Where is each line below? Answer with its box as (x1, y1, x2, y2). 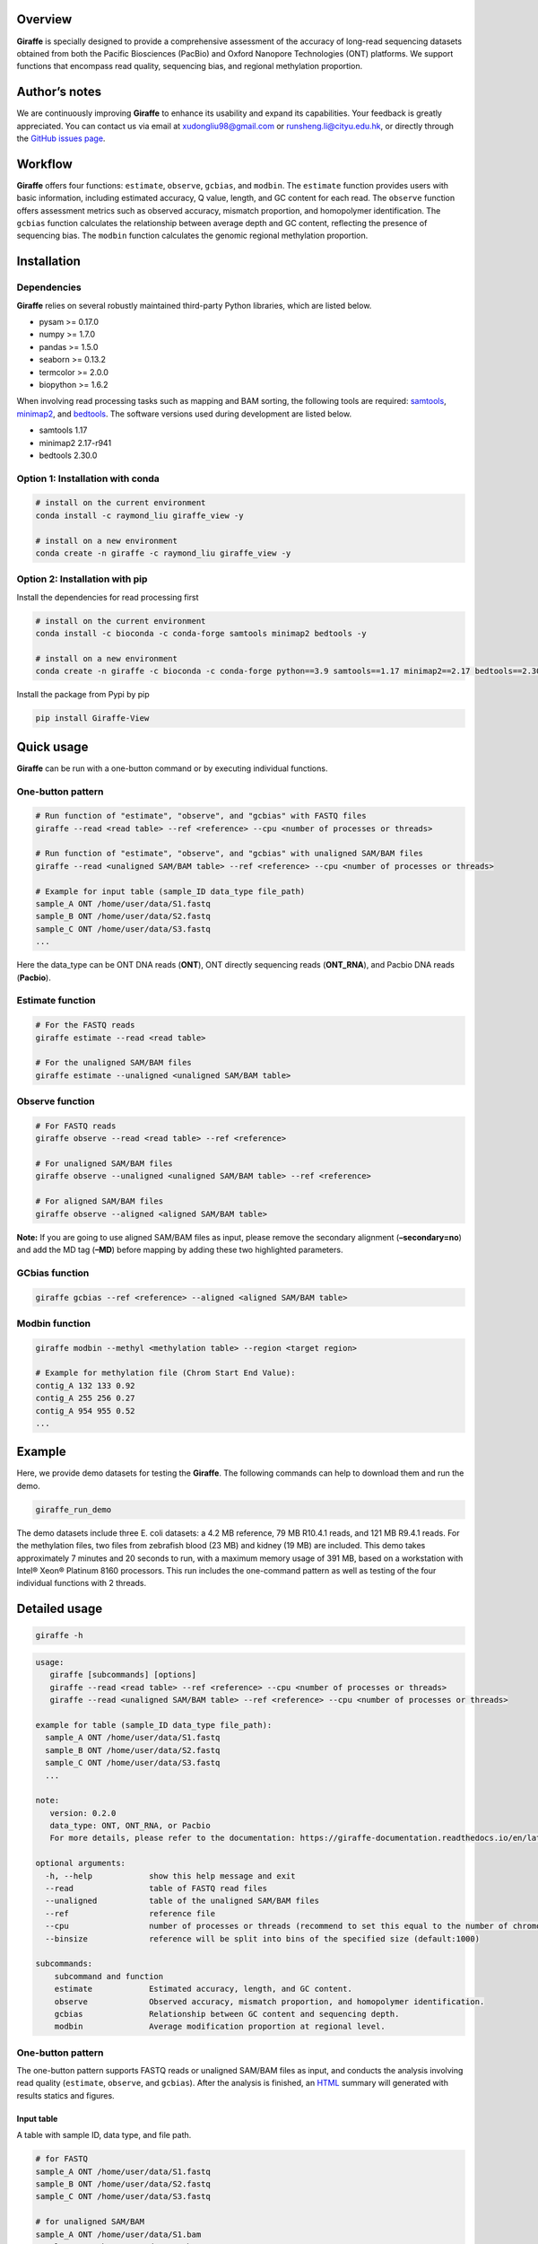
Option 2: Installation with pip (16, 573, 148, 585)
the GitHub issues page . (16, 133, 106, 144)
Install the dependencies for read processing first (16, 592, 199, 602)
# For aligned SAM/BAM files (35, 1197, 164, 1206)
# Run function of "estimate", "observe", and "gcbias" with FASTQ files (35, 811, 367, 821)
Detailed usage (16, 1601, 103, 1617)
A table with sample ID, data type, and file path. (16, 2130, 192, 2141)
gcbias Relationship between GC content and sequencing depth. (54, 2009, 400, 2019)
